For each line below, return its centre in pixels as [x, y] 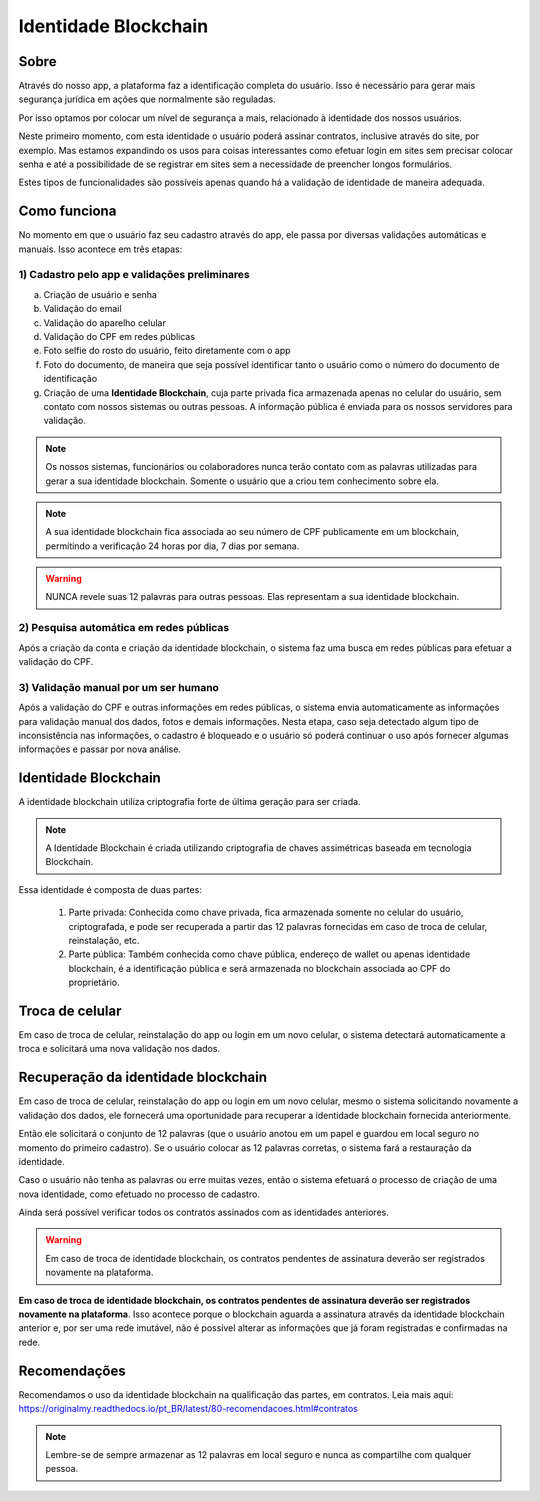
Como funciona [67, 211]
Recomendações [72, 1370]
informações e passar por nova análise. [100, 749]
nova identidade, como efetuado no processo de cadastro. [139, 1194]
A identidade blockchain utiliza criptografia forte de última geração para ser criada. [189, 802]
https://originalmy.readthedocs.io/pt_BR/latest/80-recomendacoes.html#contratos [188, 1409]
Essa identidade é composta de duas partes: [110, 889]
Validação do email [82, 309]
